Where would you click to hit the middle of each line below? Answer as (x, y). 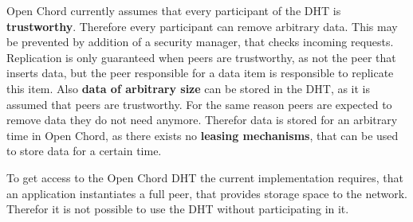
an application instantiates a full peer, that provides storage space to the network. (207, 193)
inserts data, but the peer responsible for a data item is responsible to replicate (200, 73)
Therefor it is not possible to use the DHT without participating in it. (178, 209)
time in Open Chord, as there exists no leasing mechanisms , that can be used (203, 135)
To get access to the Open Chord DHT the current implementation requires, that (205, 177)
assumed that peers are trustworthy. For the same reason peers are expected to (199, 104)
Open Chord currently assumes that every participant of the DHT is (174, 10)
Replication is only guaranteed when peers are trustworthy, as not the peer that (201, 57)
